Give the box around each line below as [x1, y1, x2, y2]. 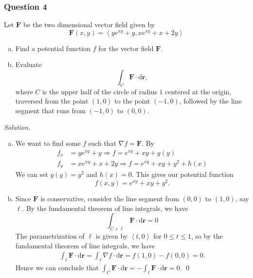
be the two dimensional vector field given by [23, 19, 155, 30]
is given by [95, 231, 128, 241]
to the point [114, 96, 150, 106]
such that [88, 138, 117, 148]
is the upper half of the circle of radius [42, 86, 157, 96]
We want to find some [15, 138, 81, 148]
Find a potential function [15, 43, 91, 53]
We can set [15, 169, 48, 179]
